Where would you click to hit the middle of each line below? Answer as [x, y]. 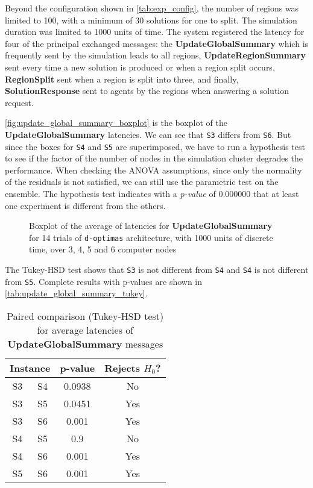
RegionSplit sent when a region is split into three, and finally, [122, 79]
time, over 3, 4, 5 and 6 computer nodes [103, 249]
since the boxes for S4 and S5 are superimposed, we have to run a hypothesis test [155, 146]
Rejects [122, 368]
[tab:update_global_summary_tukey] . [76, 293]
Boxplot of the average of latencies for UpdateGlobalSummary [151, 226]
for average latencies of [85, 330]
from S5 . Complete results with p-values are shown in [104, 281]
